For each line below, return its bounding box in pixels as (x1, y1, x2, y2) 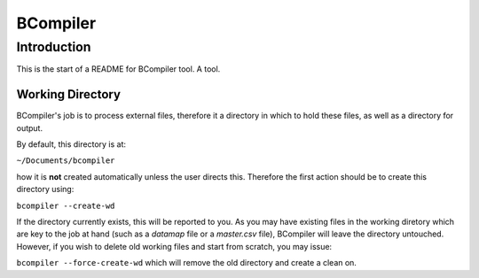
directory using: (16, 184, 75, 195)
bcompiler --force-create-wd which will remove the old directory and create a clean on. (16, 258, 357, 268)
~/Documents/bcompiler (16, 156, 115, 166)
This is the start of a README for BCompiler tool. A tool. (16, 64, 221, 74)
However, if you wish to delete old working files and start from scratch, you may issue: (16, 241, 333, 251)
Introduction (16, 39, 91, 55)
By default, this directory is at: (16, 139, 127, 150)
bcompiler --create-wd (16, 200, 115, 211)
